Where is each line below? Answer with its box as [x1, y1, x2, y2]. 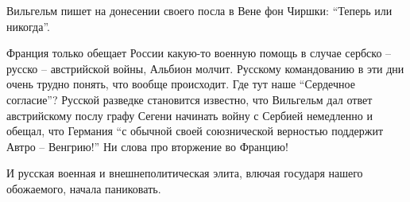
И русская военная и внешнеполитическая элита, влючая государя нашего [6, 165, 363, 181]
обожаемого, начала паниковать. [6, 180, 161, 196]
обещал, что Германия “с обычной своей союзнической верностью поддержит [6, 122, 384, 139]
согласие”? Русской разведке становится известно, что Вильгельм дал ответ [6, 91, 373, 107]
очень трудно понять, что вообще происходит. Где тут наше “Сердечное [6, 76, 355, 92]
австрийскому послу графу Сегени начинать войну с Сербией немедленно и [6, 107, 373, 123]
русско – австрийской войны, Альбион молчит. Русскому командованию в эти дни [6, 60, 404, 76]
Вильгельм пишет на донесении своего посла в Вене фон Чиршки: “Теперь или [6, 2, 393, 18]
